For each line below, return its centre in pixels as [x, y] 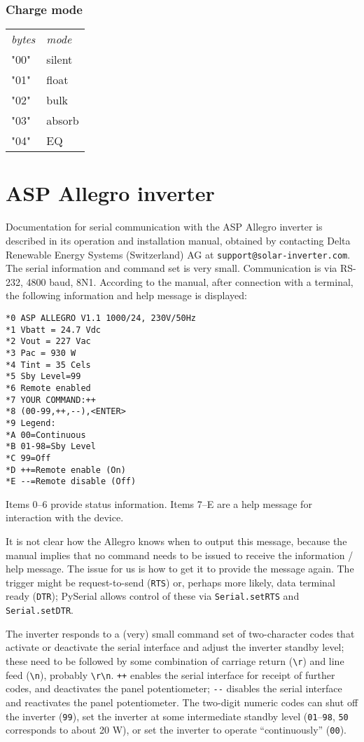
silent [59, 60]
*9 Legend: [31, 423]
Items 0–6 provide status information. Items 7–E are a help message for [159, 503]
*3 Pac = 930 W [41, 353]
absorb [63, 121]
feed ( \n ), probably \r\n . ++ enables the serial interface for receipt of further [170, 674]
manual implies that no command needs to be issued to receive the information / [180, 555]
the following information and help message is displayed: [126, 295]
